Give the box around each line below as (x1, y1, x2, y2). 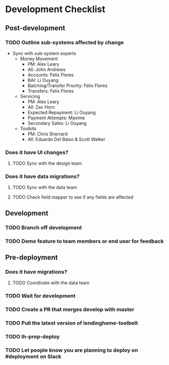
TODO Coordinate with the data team (12, 280, 90, 286)
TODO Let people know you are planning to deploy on (5, 347, 138, 353)
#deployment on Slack (5, 353, 62, 360)
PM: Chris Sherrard (27, 130, 68, 137)
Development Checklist (5, 4, 105, 15)
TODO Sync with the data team (12, 185, 77, 191)
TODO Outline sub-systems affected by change (5, 39, 124, 46)
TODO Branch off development (5, 224, 82, 231)
